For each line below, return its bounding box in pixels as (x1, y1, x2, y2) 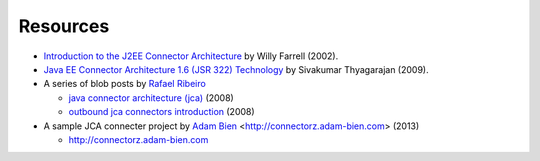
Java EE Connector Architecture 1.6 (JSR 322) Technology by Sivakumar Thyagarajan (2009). (43, 63, 429, 75)
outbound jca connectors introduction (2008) (68, 106, 255, 118)
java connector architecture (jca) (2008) (68, 91, 234, 104)
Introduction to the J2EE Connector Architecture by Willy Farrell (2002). (43, 50, 339, 62)
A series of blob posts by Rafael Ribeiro (43, 78, 207, 90)
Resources (18, 15, 110, 37)
